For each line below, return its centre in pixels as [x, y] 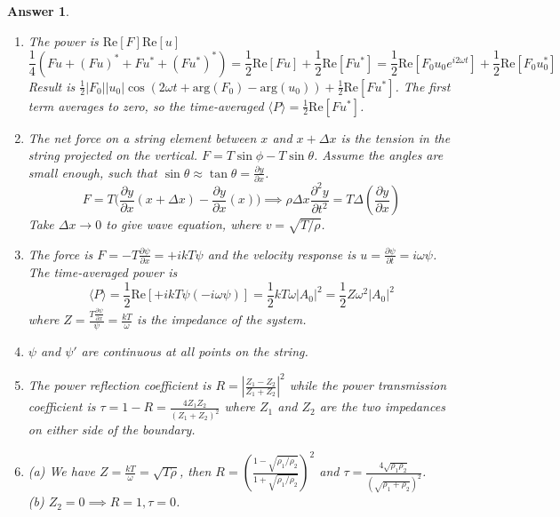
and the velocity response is [282, 254]
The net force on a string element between [142, 137]
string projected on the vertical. [112, 155]
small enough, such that [92, 172]
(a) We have [61, 471]
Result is [52, 86]
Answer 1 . [38, 11]
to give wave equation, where [184, 224]
